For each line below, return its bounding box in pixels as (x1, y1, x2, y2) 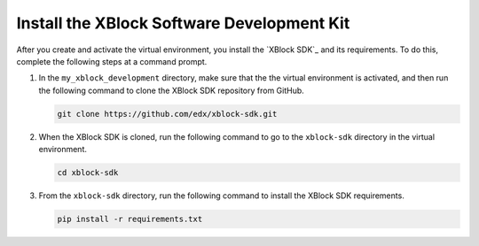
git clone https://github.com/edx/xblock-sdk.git (57, 109, 278, 119)
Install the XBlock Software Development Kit (16, 13, 350, 33)
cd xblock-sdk (57, 168, 119, 178)
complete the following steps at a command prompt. (16, 56, 208, 66)
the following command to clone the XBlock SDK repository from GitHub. (38, 85, 305, 96)
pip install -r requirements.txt (57, 214, 203, 225)
